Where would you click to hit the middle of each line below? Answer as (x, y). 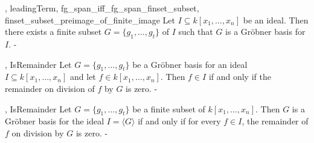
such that (196, 32)
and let (83, 77)
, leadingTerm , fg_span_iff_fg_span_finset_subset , (102, 8)
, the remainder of (275, 121)
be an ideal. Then (276, 20)
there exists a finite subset (53, 32)
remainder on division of (50, 88)
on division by (38, 132)
